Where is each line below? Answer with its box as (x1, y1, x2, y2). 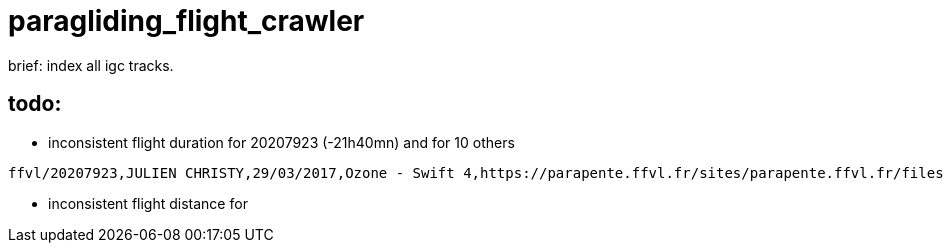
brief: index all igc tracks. (8, 56, 174, 74)
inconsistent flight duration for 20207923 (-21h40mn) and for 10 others (48, 133, 515, 151)
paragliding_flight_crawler (8, 4, 365, 38)
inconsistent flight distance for (48, 194, 248, 212)
